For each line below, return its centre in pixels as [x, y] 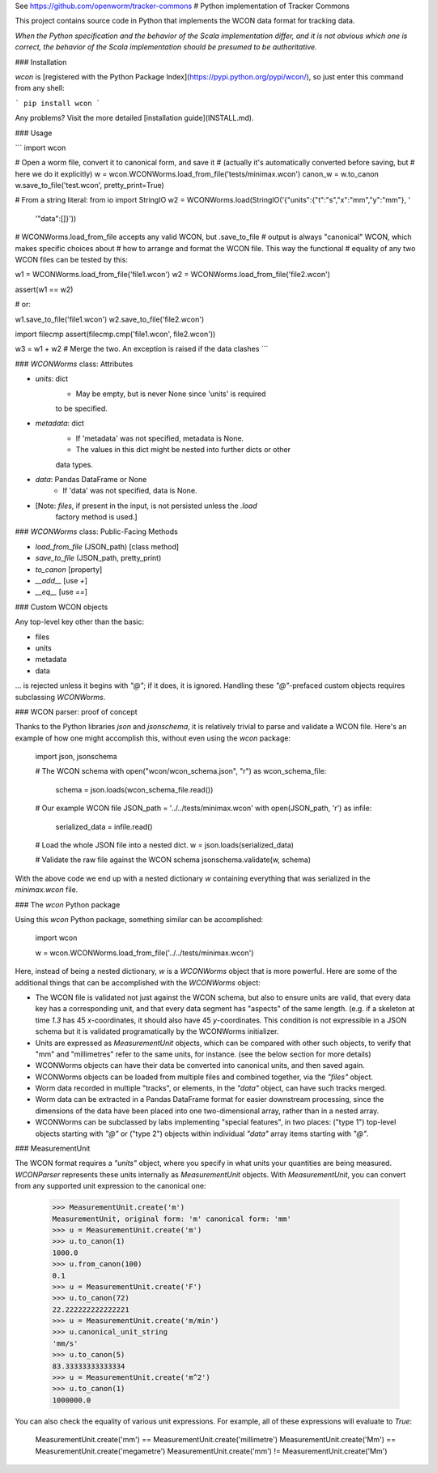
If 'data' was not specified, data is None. [130, 491]
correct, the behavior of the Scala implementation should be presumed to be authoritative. [166, 47]
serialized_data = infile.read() [104, 826]
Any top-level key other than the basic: [80, 622]
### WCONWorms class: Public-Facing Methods [96, 532]
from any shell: [40, 88]
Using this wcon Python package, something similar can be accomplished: [139, 919]
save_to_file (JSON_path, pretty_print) [98, 558]
